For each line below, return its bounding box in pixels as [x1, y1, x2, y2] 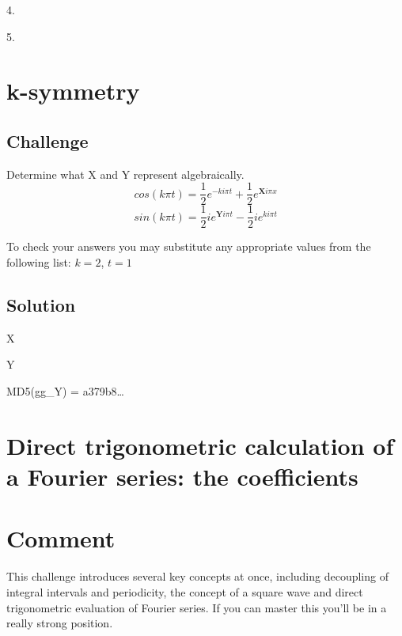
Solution [6, 293, 76, 317]
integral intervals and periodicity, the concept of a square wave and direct [6, 583, 363, 600]
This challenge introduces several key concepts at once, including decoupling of [6, 568, 389, 585]
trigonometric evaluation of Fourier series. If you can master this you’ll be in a [6, 599, 387, 615]
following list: [6, 254, 71, 271]
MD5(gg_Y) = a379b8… [6, 383, 124, 399]
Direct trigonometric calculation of [6, 429, 394, 461]
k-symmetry [6, 74, 140, 107]
